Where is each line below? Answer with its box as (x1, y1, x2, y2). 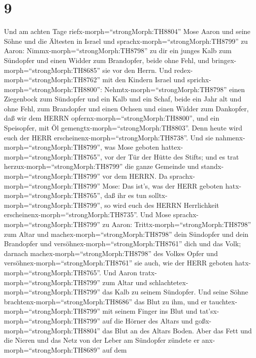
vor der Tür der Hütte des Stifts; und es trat (104, 151, 239, 162)
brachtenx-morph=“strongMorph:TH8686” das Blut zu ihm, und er (4, 296, 207, 306)
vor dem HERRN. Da (102, 171, 167, 181)
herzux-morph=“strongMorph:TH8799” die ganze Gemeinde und (4, 161, 199, 171)
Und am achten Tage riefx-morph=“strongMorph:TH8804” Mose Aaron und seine (4, 26, 251, 36)
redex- (174, 65, 193, 75)
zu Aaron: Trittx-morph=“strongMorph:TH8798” (102, 219, 251, 229)
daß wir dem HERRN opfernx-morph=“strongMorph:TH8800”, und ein (4, 113, 220, 123)
